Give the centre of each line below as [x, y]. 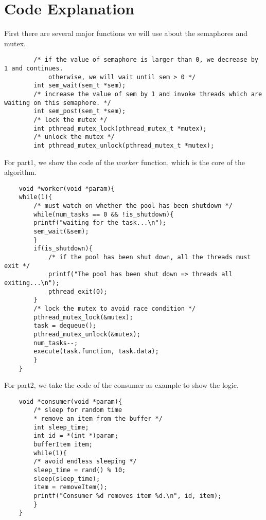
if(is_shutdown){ [63, 249]
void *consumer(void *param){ [70, 401]
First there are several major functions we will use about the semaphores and [126, 33]
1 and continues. [34, 68]
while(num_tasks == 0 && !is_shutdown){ [104, 214]
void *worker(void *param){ [67, 189]
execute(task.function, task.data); [96, 352]
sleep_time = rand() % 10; [80, 470]
